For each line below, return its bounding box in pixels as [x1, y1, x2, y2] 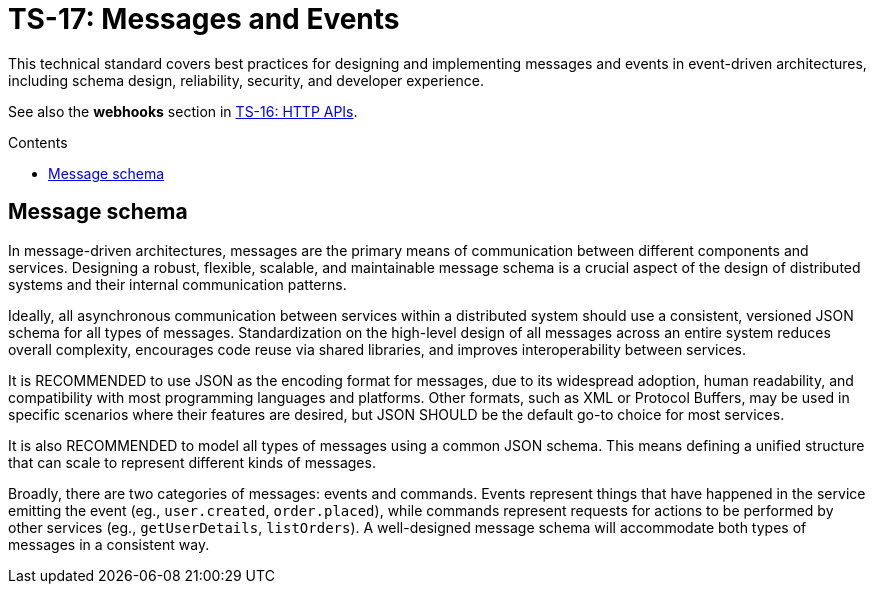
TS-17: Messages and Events [8, 2, 400, 36]
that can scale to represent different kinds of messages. [8, 453, 376, 471]
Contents [8, 133, 68, 151]
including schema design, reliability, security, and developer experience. [8, 71, 484, 89]
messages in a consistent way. [8, 535, 210, 553]
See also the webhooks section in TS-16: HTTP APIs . [8, 102, 358, 120]
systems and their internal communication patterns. [8, 275, 347, 293]
